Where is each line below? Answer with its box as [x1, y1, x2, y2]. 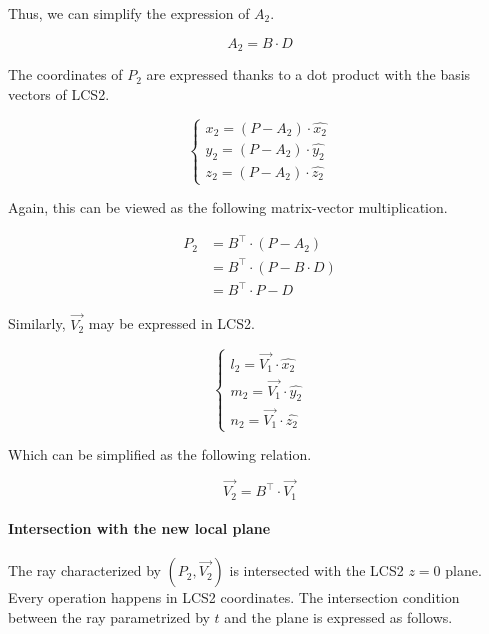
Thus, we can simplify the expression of [8, 3, 250, 23]
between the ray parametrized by [8, 606, 210, 627]
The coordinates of [8, 64, 123, 85]
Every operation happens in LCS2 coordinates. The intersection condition [8, 587, 460, 608]
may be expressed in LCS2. [88, 313, 255, 334]
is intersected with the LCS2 [229, 560, 404, 581]
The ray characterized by [8, 560, 161, 581]
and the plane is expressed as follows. [224, 606, 453, 627]
